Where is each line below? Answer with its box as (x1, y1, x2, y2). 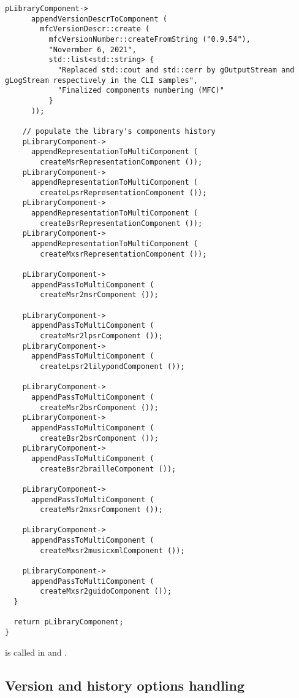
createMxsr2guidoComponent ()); (40, 587, 172, 596)
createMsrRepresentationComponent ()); (40, 157, 203, 166)
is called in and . (5, 645, 67, 658)
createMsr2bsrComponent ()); (40, 403, 159, 412)
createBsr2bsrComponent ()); (40, 433, 159, 443)
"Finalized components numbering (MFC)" (57, 86, 224, 95)
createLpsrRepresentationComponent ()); (40, 188, 207, 197)
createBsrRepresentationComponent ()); (40, 219, 203, 228)
